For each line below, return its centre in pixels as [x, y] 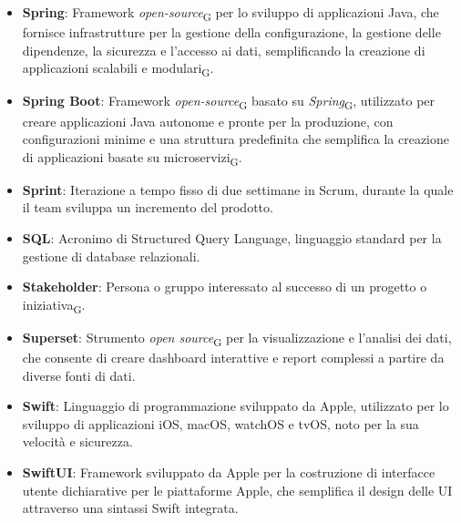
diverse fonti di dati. [79, 375]
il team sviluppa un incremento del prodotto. [148, 207]
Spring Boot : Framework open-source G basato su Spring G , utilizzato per [229, 102]
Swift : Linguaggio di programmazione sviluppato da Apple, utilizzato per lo [236, 406]
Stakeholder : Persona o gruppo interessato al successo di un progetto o [225, 287]
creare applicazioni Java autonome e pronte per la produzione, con [208, 121]
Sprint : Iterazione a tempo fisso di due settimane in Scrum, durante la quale [238, 189]
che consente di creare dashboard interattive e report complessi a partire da [233, 358]
